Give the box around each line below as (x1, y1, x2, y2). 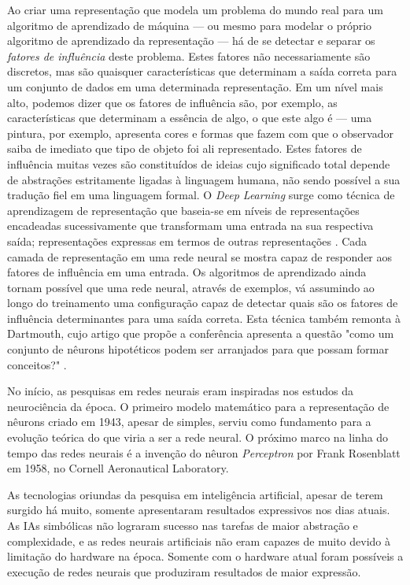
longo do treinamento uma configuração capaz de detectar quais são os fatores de (7, 294, 398, 311)
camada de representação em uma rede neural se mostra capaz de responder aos (7, 248, 393, 265)
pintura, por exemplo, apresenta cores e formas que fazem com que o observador (7, 124, 393, 141)
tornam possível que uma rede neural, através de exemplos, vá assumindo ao (7, 279, 375, 295)
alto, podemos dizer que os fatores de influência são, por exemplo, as (7, 94, 338, 110)
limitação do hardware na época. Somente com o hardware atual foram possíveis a (7, 548, 404, 565)
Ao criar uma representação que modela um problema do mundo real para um (7, 2, 383, 17)
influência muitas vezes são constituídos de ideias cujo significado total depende (7, 155, 390, 172)
